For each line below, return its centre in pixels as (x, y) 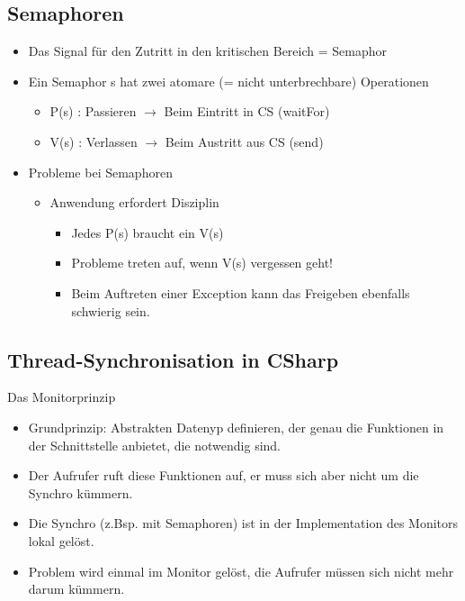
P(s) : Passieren (93, 111)
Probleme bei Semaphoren (100, 172)
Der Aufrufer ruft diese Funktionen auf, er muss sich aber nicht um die (224, 475)
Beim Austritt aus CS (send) (244, 141)
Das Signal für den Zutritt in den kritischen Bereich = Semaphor (208, 51)
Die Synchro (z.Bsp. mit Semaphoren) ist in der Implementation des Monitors (243, 523)
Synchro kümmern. (80, 492)
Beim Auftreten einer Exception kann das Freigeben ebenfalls (241, 292)
